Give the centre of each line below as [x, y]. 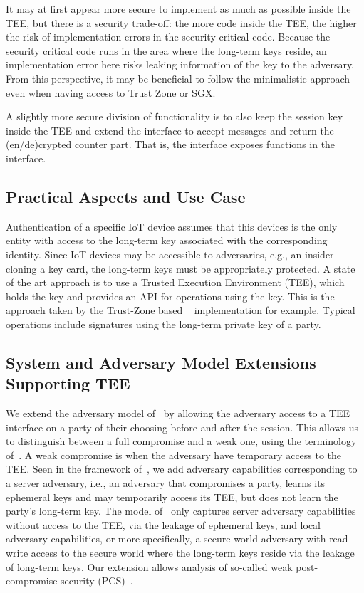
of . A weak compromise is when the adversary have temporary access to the [174, 455]
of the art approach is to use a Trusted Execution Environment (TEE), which [175, 282]
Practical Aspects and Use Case [126, 196]
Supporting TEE [68, 383]
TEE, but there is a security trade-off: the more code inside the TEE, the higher [181, 22]
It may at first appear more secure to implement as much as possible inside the [178, 9]
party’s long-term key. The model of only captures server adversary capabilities [181, 511]
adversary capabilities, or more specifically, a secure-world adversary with [166, 539]
